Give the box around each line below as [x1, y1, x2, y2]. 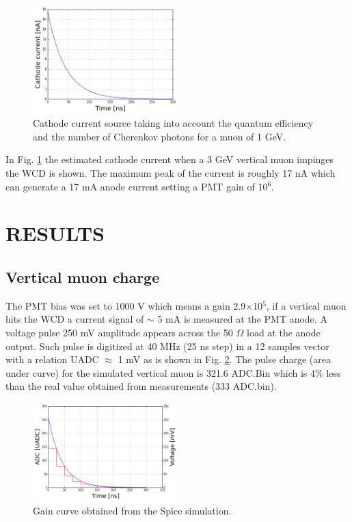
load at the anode [247, 325, 321, 339]
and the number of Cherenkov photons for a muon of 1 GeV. [33, 129, 286, 143]
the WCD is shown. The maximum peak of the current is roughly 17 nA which [5, 165, 336, 179]
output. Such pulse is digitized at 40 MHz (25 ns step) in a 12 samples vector [5, 338, 329, 353]
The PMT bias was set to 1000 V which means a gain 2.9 [5, 298, 246, 312]
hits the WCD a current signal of [5, 312, 144, 326]
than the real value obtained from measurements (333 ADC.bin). [5, 379, 277, 393]
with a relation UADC [5, 352, 99, 366]
